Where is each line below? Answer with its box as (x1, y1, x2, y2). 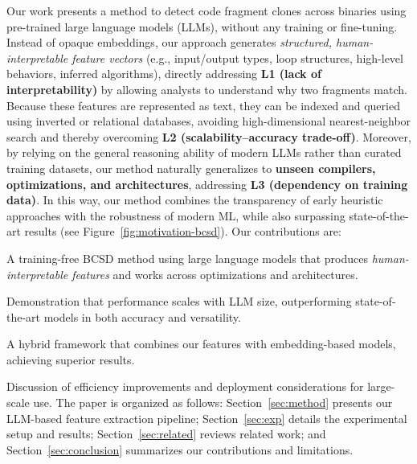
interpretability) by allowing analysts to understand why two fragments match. (6, 80, 407, 97)
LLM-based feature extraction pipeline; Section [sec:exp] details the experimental (6, 409, 407, 426)
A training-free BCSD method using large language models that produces (6, 249, 368, 266)
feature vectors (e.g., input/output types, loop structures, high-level (72, 49, 403, 66)
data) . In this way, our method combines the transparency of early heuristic (6, 191, 383, 208)
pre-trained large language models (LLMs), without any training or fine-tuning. (6, 18, 398, 35)
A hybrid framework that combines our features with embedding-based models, (6, 335, 396, 352)
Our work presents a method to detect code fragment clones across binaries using (6, 2, 407, 18)
